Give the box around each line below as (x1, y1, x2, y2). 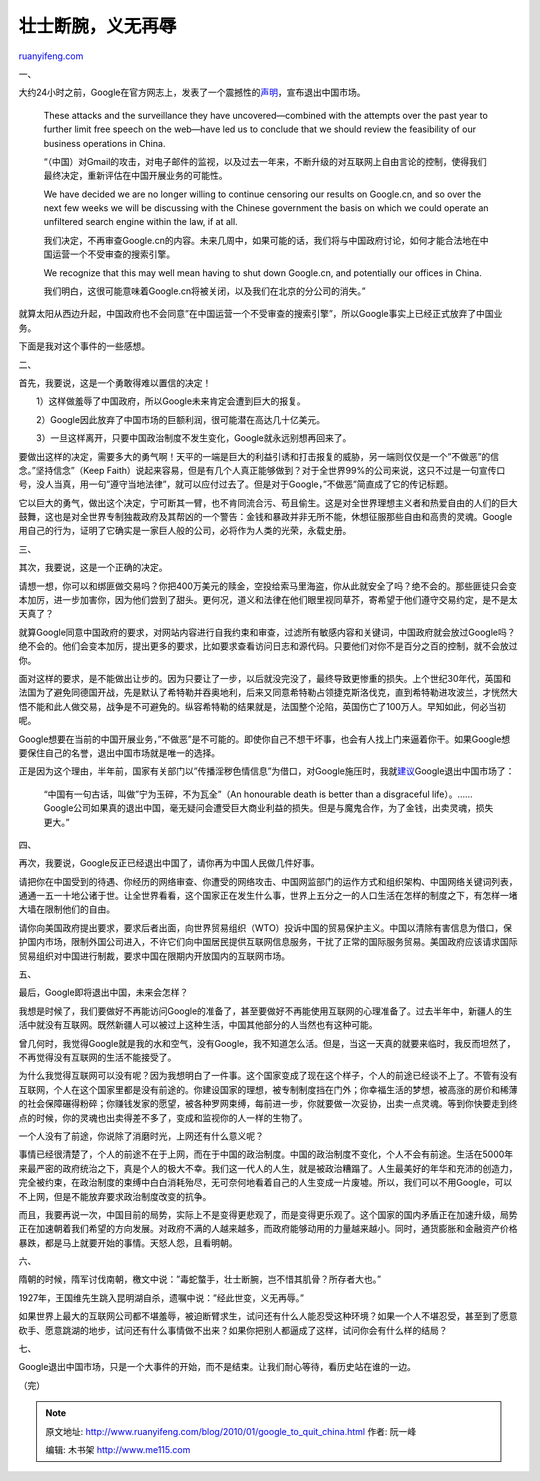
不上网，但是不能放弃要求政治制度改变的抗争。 (18, 1190, 212, 1202)
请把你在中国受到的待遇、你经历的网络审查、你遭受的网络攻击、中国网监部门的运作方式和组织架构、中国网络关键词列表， (18, 875, 518, 887)
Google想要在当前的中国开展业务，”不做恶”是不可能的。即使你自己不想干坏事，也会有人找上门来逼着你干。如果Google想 (18, 733, 511, 745)
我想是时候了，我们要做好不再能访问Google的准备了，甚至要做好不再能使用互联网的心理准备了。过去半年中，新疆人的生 (18, 1005, 513, 1017)
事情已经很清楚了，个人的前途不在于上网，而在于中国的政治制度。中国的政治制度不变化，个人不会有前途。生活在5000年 (18, 1148, 514, 1160)
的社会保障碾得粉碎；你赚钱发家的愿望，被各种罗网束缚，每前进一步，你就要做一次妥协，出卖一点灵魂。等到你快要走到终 (18, 1098, 518, 1110)
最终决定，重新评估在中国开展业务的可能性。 (43, 170, 228, 182)
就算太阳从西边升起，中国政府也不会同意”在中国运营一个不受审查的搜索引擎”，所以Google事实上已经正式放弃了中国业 (18, 308, 503, 320)
